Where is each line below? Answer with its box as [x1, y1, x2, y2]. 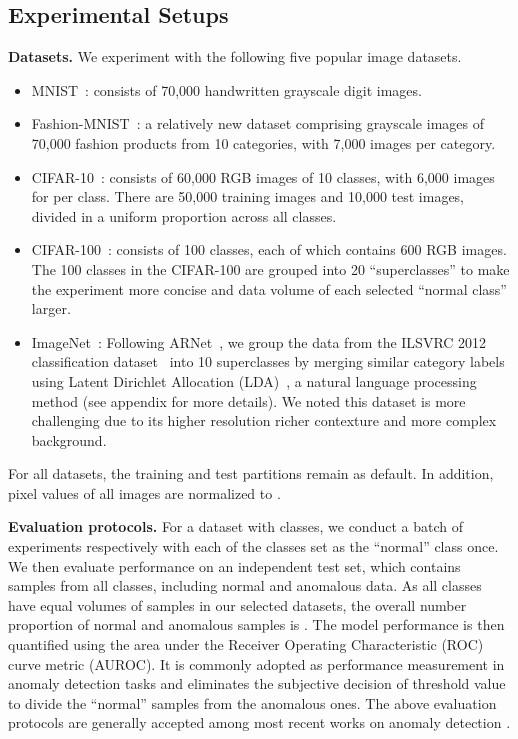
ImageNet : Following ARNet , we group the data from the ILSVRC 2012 [31, 331, 487, 352]
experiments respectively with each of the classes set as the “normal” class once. [8, 536, 499, 557]
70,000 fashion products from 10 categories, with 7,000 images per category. [31, 132, 496, 153]
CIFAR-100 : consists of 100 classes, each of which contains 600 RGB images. [31, 239, 507, 260]
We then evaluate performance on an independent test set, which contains [8, 555, 461, 576]
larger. [31, 298, 71, 319]
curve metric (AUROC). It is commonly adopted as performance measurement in [8, 653, 505, 674]
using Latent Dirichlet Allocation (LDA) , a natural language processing [31, 370, 477, 391]
